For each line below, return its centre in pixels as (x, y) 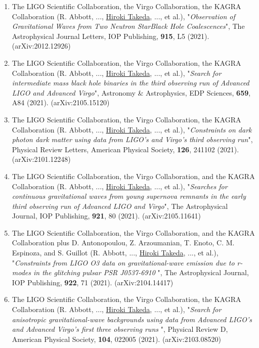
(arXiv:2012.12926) (41, 46)
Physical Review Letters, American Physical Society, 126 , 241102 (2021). (125, 149)
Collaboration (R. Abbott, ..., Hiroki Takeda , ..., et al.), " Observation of (123, 16)
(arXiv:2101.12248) (41, 159)
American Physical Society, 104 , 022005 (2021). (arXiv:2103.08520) (116, 339)
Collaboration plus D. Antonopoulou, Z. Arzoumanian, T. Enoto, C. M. (123, 243)
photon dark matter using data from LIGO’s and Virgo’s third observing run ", (132, 139)
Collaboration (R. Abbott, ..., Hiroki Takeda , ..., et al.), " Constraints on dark (132, 129)
